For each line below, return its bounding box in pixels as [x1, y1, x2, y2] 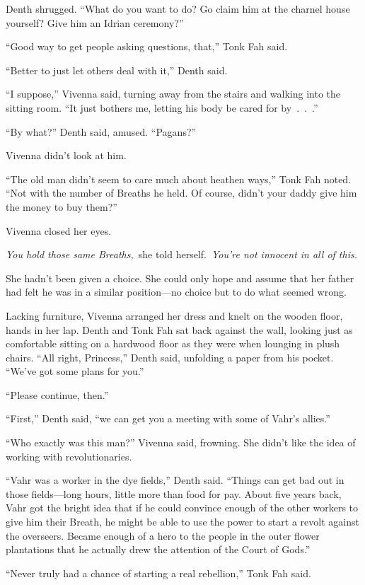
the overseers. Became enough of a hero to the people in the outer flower [6, 528, 320, 543]
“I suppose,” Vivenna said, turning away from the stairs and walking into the [6, 86, 341, 101]
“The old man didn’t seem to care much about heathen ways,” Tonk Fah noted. [6, 171, 352, 186]
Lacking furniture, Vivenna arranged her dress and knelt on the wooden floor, [6, 308, 343, 323]
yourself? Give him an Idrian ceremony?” [6, 15, 184, 30]
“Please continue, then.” [6, 387, 109, 402]
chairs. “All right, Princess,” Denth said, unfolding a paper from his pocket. [6, 349, 334, 364]
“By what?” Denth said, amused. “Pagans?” [6, 124, 197, 139]
